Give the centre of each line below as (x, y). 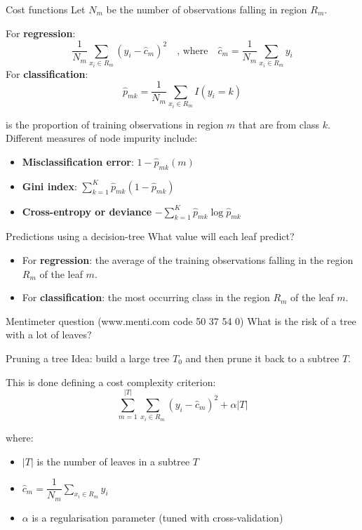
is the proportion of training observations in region (115, 124)
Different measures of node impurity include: (102, 138)
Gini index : (49, 186)
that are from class (279, 124)
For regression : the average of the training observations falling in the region (188, 260)
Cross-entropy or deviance (87, 211)
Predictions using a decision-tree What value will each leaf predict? (150, 236)
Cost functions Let (46, 9)
